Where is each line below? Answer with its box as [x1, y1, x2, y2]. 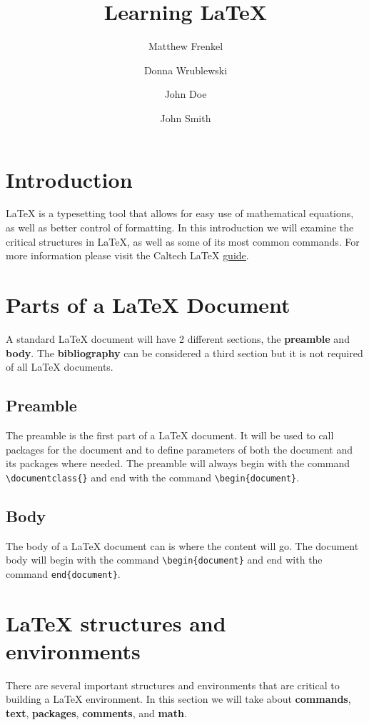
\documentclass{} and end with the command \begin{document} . [6, 469, 300, 484]
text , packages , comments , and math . [6, 705, 187, 720]
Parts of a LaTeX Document [6, 290, 290, 319]
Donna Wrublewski [143, 62, 228, 77]
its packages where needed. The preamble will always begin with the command [6, 456, 350, 471]
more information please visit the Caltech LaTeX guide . [6, 248, 249, 263]
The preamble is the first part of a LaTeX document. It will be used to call [6, 427, 334, 442]
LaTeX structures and [6, 608, 226, 637]
